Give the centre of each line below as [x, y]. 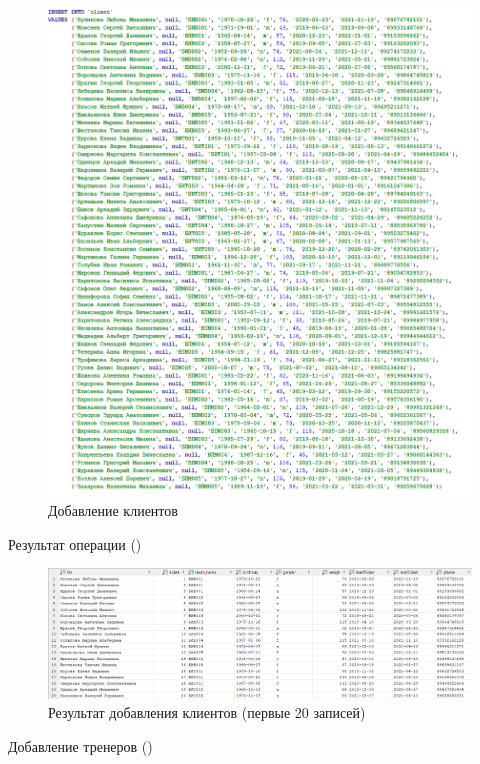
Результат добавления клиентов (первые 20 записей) [207, 712]
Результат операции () [75, 543]
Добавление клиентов [113, 509]
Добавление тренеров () [80, 745]
